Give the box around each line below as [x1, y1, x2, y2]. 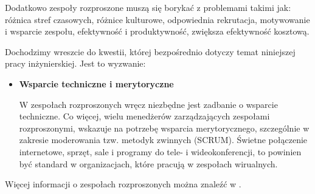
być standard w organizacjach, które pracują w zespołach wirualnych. [19, 157, 278, 170]
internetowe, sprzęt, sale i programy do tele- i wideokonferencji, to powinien [19, 145, 302, 158]
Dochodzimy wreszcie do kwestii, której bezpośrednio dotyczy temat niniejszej [5, 45, 296, 58]
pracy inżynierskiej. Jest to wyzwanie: [5, 57, 146, 70]
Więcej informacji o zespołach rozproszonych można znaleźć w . [5, 178, 241, 190]
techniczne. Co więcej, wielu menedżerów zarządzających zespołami [19, 110, 270, 122]
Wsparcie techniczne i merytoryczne [19, 77, 174, 90]
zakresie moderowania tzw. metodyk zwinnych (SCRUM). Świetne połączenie [19, 133, 308, 146]
